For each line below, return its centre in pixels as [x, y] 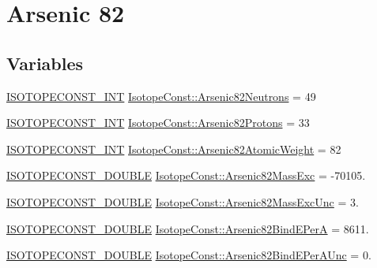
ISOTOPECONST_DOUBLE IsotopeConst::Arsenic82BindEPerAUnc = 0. [189, 255]
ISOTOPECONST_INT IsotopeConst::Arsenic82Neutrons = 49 [161, 96]
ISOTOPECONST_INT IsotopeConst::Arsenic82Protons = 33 [158, 123]
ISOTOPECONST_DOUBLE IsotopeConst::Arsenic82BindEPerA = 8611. [188, 228]
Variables [45, 63]
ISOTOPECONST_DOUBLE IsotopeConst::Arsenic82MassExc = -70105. [186, 175]
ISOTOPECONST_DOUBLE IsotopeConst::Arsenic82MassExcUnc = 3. [183, 201]
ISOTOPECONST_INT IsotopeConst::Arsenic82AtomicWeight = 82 [174, 149]
